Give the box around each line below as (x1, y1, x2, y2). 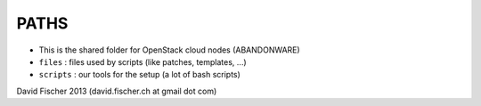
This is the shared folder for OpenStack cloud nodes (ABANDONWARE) (38, 45, 300, 55)
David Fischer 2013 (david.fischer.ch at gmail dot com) (16, 86, 217, 96)
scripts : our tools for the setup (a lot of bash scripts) (38, 69, 240, 80)
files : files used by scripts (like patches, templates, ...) (38, 56, 247, 67)
